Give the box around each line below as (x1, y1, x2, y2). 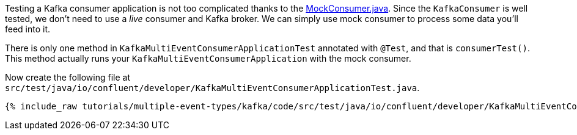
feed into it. (5, 24, 51, 34)
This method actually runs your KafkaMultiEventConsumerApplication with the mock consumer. (5, 53, 411, 64)
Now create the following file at (5, 72, 131, 82)
